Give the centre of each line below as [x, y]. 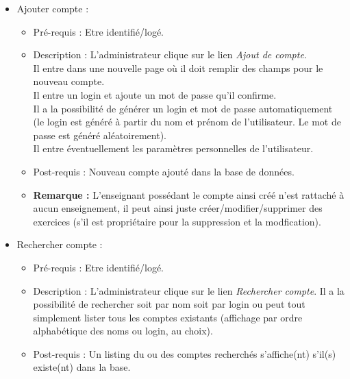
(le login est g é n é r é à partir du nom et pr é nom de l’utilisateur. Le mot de [187, 122]
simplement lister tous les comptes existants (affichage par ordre [168, 317]
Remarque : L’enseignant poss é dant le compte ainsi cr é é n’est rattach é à [189, 194]
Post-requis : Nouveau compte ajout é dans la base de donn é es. [164, 171]
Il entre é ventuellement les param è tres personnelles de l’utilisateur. [173, 148]
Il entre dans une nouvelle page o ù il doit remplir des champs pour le [178, 68]
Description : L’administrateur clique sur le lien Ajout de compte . [170, 54]
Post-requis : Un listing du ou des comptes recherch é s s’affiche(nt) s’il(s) [185, 353]
